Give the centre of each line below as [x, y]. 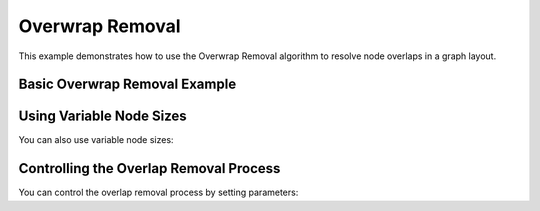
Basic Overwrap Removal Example [127, 84]
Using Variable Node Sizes [102, 116]
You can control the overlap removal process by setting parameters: [158, 192]
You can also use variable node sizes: [96, 140]
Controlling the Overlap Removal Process [149, 168]
